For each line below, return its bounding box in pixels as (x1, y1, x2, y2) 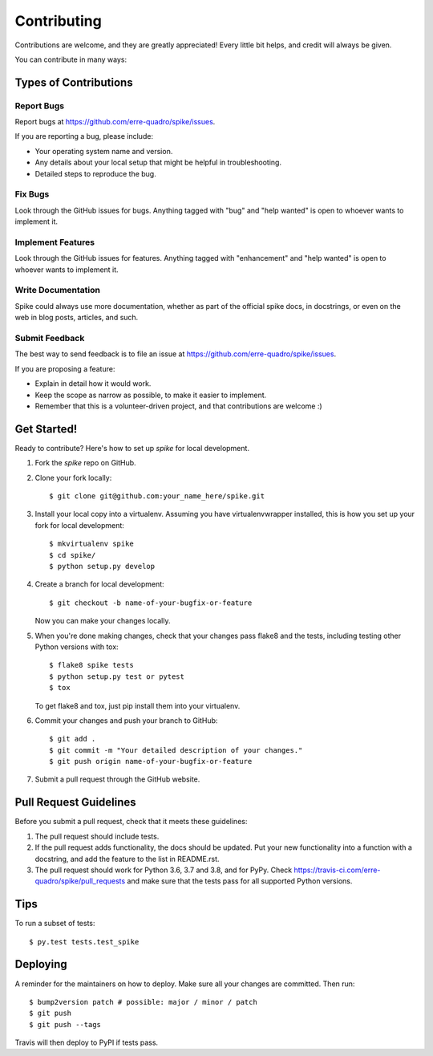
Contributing (14, 12, 102, 30)
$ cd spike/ (49, 550, 96, 559)
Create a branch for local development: (34, 579, 164, 589)
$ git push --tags (29, 1020, 102, 1029)
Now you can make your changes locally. (34, 616, 171, 626)
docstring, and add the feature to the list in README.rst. (34, 854, 220, 863)
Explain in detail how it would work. (34, 379, 152, 388)
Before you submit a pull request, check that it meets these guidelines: (14, 817, 248, 827)
